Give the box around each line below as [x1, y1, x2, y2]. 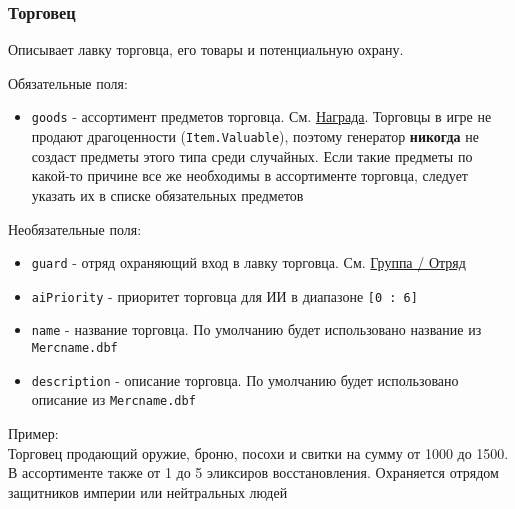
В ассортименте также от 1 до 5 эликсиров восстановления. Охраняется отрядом [8, 462, 499, 483]
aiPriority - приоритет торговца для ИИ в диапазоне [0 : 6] [31, 285, 418, 306]
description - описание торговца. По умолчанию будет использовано [31, 369, 459, 390]
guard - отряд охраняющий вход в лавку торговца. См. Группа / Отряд [31, 252, 466, 273]
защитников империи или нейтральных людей [8, 481, 288, 502]
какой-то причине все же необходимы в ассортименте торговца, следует [31, 165, 468, 186]
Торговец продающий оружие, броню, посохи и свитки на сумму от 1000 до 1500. [8, 442, 509, 463]
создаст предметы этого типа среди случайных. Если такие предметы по [31, 145, 473, 166]
